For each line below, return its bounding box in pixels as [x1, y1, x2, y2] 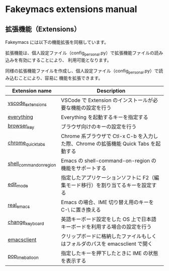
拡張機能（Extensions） [5, 25, 81, 33]
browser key [8, 122, 34, 130]
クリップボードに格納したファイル [61, 233, 142, 240]
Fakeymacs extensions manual [5, 4, 137, 15]
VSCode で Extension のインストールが [61, 97, 153, 104]
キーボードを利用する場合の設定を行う [61, 223, 152, 230]
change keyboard [8, 219, 44, 227]
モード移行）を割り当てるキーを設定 [66, 181, 152, 188]
